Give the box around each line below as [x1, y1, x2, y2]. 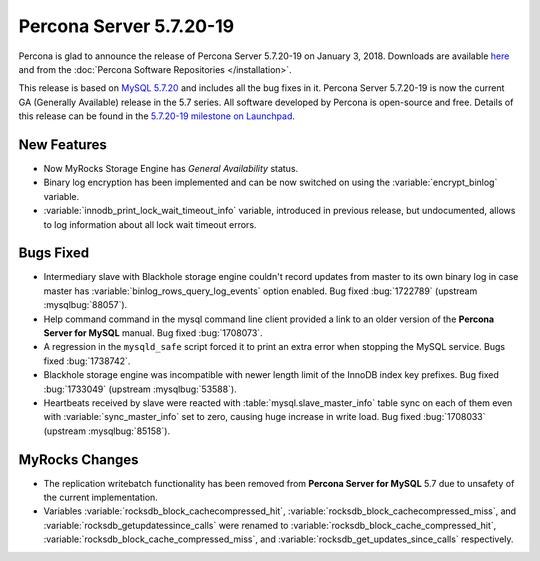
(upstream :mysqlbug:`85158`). [43, 425, 170, 437]
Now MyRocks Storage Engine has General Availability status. [43, 163, 299, 175]
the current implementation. [43, 491, 159, 504]
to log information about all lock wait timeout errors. [43, 218, 257, 230]
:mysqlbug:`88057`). [43, 299, 128, 311]
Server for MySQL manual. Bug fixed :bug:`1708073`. [43, 327, 264, 339]
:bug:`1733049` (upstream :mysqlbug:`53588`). [43, 383, 237, 395]
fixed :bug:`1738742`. [43, 355, 131, 367]
